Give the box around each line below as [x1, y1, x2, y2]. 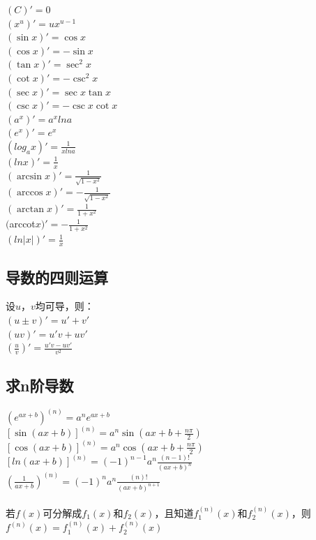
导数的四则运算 [6, 266, 108, 287]
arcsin [17, 171, 43, 181]
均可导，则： [35, 299, 94, 313]
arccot [9, 216, 36, 231]
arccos [17, 188, 43, 198]
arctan [17, 204, 45, 215]
